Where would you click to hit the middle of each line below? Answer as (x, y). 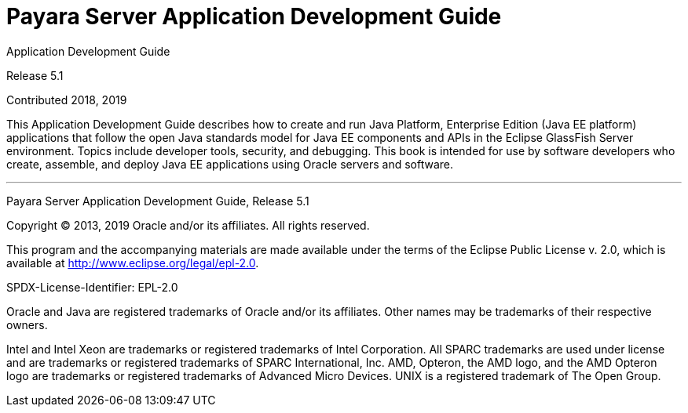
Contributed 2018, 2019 (67, 100)
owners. (27, 324)
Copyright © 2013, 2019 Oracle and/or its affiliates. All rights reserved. (188, 225)
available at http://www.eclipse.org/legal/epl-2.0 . (133, 263)
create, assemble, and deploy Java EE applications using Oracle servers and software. (230, 164)
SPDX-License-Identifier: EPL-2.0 (92, 287)
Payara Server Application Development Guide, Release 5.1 (158, 201)
